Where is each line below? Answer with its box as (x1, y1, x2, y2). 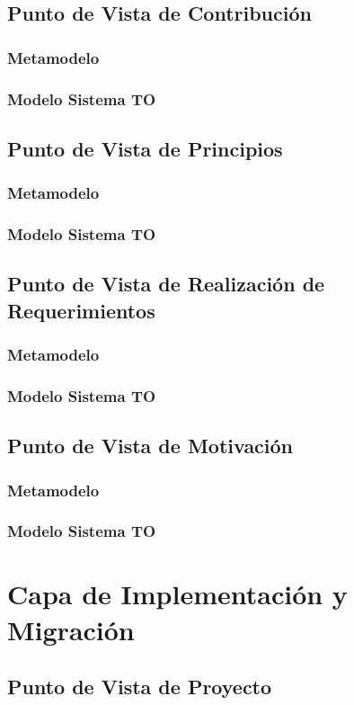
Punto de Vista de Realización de (7, 270, 325, 298)
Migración (7, 611, 135, 647)
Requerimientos (7, 296, 155, 324)
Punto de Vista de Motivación (7, 432, 294, 460)
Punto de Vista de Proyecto (7, 673, 272, 701)
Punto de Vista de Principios (7, 134, 283, 162)
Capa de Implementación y (7, 576, 348, 612)
